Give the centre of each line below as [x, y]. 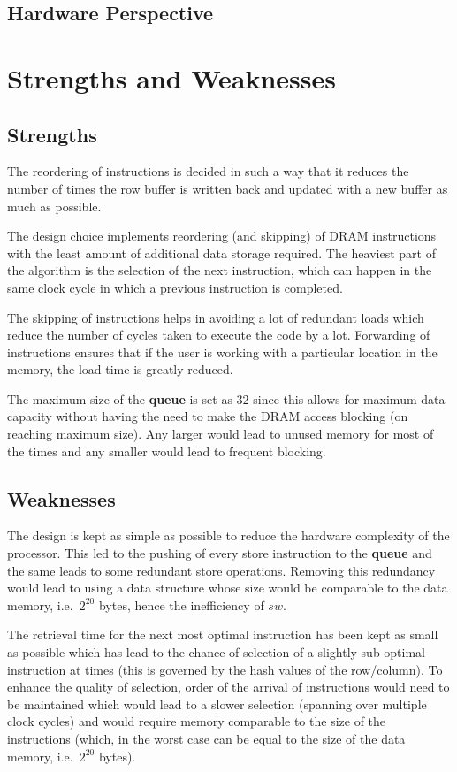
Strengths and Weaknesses [171, 77]
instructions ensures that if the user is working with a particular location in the [222, 352]
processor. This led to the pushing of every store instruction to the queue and [220, 553]
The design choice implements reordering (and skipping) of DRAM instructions [222, 236]
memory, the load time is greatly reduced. [120, 369]
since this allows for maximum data [349, 398]
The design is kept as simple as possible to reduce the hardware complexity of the [228, 535]
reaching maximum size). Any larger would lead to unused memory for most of [221, 434]
